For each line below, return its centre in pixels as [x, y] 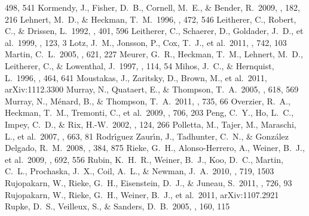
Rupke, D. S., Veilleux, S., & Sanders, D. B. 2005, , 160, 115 [117, 206]
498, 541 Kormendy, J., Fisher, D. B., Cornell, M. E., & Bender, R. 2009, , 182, [152, 7]
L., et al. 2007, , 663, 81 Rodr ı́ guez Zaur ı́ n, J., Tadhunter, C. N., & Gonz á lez [147, 136]
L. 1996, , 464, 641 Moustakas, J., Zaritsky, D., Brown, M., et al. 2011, [136, 77]
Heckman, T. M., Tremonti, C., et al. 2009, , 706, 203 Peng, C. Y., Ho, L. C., [149, 112]
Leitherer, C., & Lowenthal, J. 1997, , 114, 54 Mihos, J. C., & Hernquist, [140, 65]
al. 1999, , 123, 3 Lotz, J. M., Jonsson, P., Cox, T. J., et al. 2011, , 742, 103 [146, 42]
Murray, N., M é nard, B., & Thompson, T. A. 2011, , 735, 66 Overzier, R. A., [148, 101]
